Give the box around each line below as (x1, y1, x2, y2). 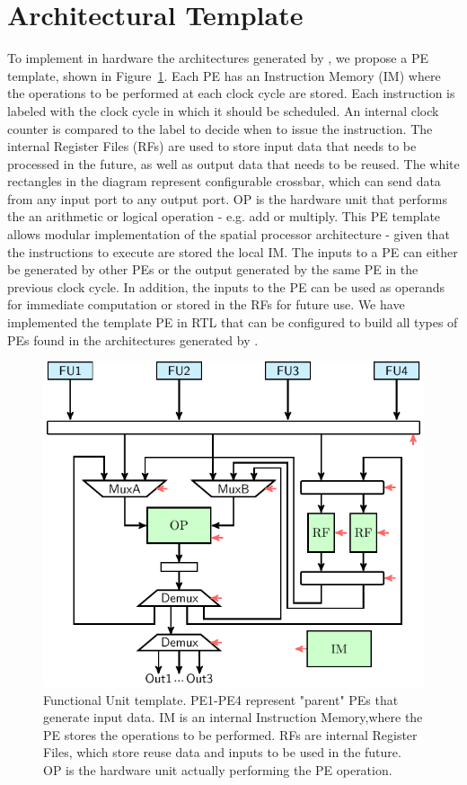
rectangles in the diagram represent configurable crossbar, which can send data (7, 172, 441, 191)
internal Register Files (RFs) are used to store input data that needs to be (7, 137, 417, 156)
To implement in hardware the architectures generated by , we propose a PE (7, 49, 428, 67)
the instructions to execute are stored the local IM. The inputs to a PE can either (7, 242, 458, 261)
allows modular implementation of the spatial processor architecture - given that (7, 225, 450, 244)
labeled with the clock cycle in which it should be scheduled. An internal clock (7, 101, 439, 120)
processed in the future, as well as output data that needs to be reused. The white (7, 154, 460, 173)
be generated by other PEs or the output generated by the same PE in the (7, 260, 419, 279)
